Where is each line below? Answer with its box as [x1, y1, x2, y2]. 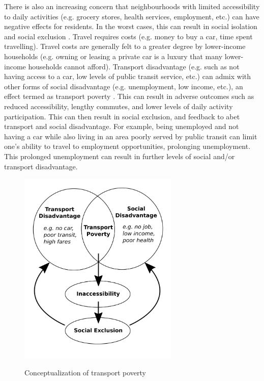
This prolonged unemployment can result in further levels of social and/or [4, 150, 235, 161]
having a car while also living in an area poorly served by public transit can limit [4, 131, 257, 141]
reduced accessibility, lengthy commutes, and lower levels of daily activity [4, 100, 233, 111]
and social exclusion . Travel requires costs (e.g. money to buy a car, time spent [4, 31, 253, 41]
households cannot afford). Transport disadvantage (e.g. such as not [28, 61, 240, 71]
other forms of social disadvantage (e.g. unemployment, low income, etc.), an [4, 81, 243, 91]
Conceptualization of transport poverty [24, 367, 146, 377]
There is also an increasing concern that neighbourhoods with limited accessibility [4, 1, 260, 11]
